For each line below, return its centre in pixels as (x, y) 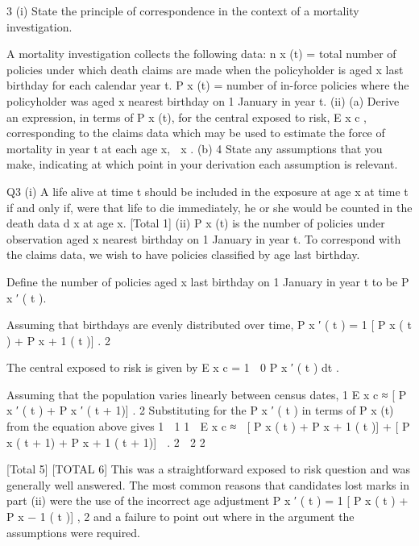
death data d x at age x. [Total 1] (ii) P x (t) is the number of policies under (196, 223)
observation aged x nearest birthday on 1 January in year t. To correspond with (204, 238)
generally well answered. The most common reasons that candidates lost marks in (208, 484)
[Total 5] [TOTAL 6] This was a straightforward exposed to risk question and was (208, 469)
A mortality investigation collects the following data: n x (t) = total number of (201, 54)
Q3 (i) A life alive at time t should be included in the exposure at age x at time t (207, 191)
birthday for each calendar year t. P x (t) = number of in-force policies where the (208, 85)
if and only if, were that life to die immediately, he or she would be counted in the (209, 207)
